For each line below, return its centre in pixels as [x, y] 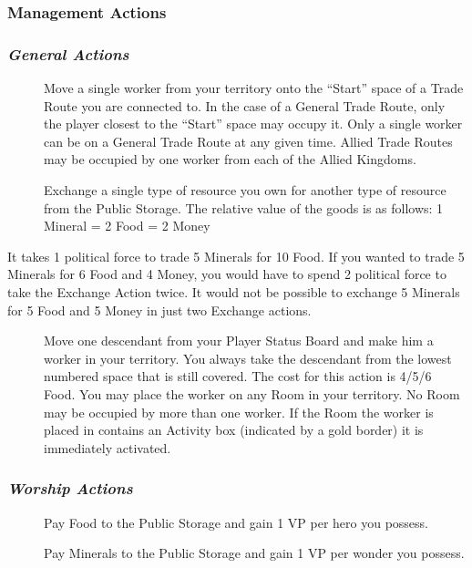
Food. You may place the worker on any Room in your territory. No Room [252, 393]
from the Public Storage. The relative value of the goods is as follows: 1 [244, 207]
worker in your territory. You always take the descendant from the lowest [248, 358]
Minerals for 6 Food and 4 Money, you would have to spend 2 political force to [227, 274]
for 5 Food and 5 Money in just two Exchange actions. [159, 310]
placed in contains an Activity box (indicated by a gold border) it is [234, 430]
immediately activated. [108, 447]
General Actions [68, 53]
